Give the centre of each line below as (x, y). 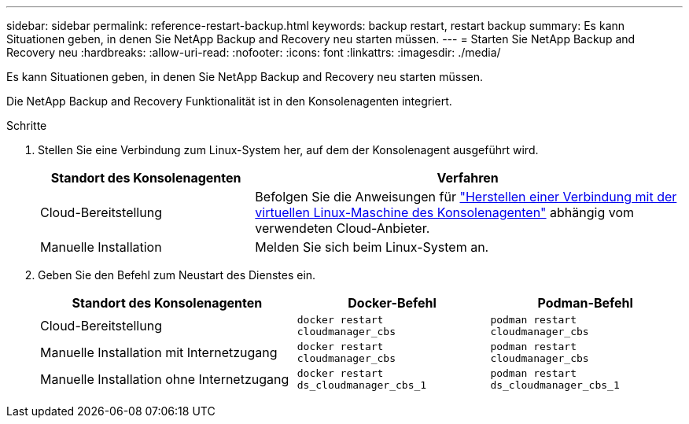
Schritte (27, 125)
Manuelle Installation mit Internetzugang (159, 352)
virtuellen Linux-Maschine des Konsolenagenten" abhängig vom (445, 212)
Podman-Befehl (585, 303)
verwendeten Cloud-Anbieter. (343, 228)
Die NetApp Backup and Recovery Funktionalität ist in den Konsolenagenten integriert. (229, 101)
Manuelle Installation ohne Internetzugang (165, 379)
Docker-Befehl (392, 303)
